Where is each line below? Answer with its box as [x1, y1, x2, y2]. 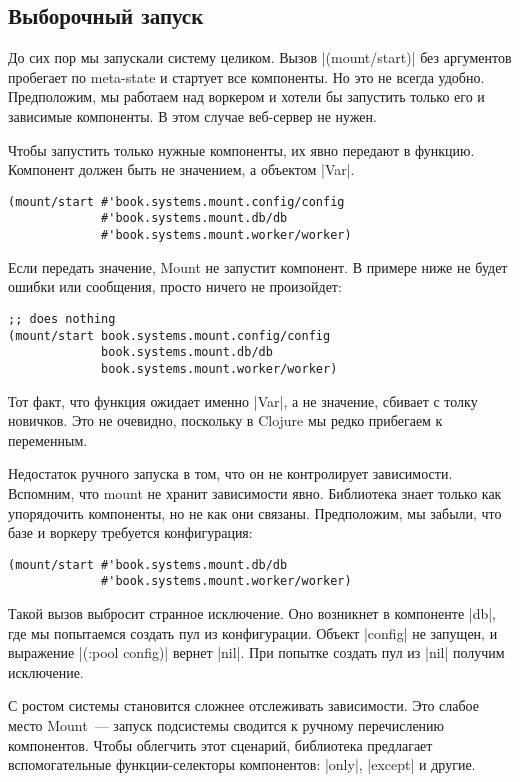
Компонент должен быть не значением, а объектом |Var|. [8, 159, 355, 180]
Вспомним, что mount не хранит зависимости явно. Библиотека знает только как [8, 482, 502, 503]
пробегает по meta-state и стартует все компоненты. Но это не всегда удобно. [8, 66, 485, 87]
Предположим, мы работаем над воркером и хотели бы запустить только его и [8, 86, 485, 107]
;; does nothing [8, 311, 116, 326]
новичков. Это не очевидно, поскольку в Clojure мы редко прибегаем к [8, 410, 443, 431]
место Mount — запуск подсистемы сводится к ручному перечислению [8, 714, 445, 735]
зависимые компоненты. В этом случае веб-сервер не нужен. [8, 105, 377, 126]
